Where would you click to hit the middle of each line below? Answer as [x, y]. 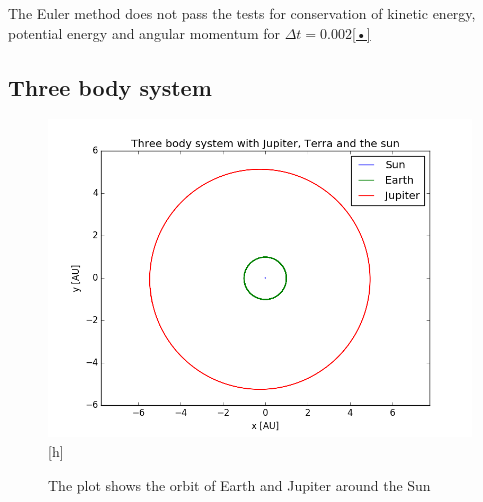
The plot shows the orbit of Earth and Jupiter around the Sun [239, 484]
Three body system [110, 86]
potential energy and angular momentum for [144, 32]
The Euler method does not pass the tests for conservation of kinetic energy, [242, 13]
